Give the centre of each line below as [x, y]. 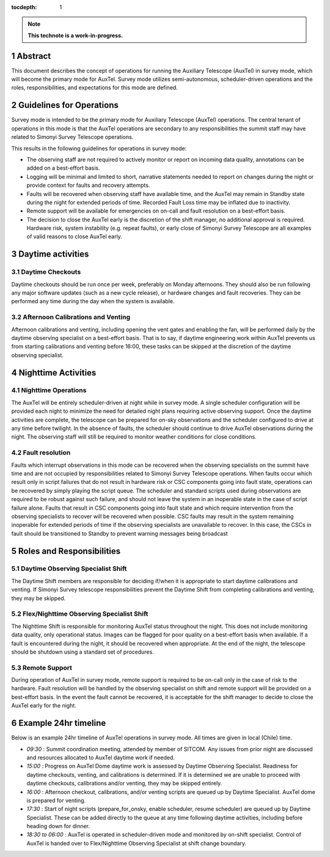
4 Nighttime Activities [54, 373]
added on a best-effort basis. [63, 168]
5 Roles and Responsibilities [66, 551]
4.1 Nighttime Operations [49, 390]
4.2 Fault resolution [41, 453]
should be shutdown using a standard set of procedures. [82, 652]
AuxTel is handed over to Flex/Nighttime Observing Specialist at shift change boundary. [137, 843]
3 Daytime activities [50, 254]
